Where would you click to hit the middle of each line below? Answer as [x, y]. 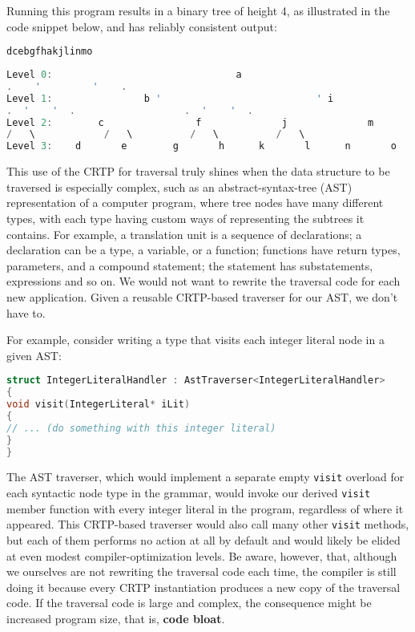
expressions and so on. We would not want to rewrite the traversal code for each [203, 281]
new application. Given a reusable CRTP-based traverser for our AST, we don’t [202, 296]
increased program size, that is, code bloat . [116, 618]
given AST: [34, 355]
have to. [26, 312]
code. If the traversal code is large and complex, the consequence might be [189, 603]
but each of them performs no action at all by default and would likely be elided [203, 540]
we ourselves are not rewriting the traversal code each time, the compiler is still [201, 571]
